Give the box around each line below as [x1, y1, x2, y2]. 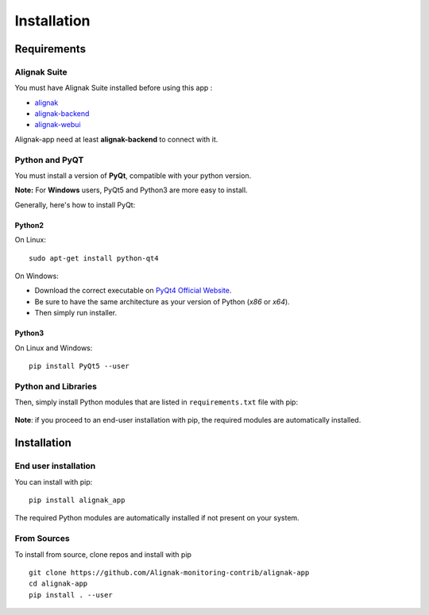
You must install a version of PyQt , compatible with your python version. [14, 171, 252, 180]
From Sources [14, 533, 71, 544]
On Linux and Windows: [14, 342, 93, 353]
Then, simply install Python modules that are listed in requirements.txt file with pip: [14, 397, 298, 407]
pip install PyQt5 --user [29, 362, 130, 370]
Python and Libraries [14, 381, 97, 392]
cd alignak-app [29, 579, 88, 588]
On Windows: [14, 271, 59, 280]
